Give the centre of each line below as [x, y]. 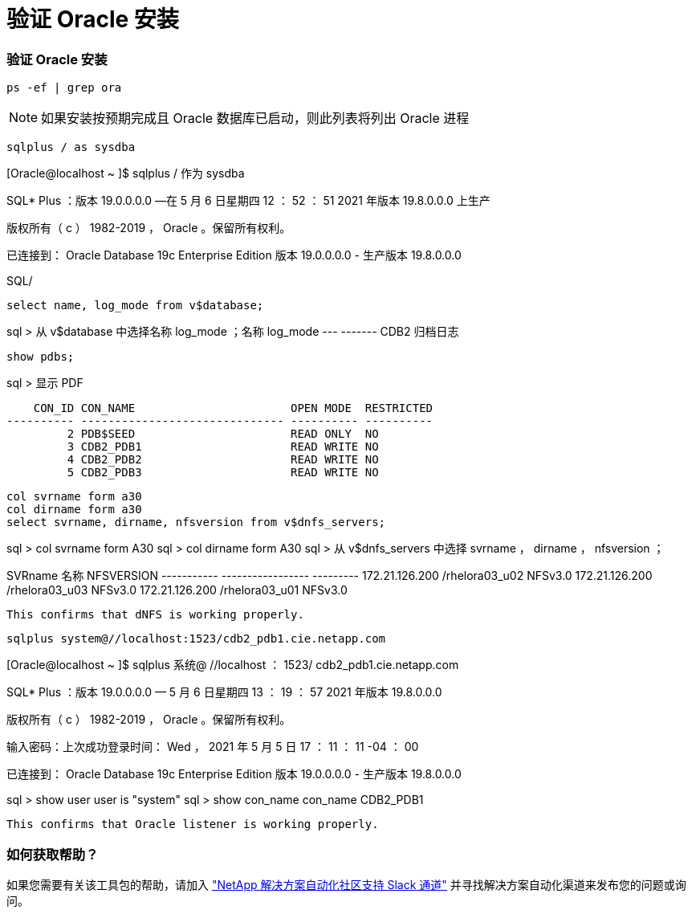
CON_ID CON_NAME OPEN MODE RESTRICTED [233, 408]
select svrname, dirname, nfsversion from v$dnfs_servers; [196, 522]
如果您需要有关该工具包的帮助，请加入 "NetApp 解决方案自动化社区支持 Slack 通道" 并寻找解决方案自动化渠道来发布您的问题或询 [346, 884]
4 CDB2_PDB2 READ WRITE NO [223, 460]
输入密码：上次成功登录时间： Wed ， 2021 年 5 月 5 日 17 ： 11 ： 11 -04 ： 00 [213, 747]
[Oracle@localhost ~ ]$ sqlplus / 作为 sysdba [126, 173]
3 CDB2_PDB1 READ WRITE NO [223, 447]
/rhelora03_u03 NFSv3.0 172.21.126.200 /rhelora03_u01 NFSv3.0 [177, 590]
